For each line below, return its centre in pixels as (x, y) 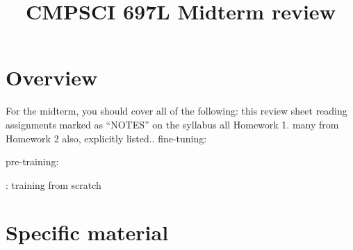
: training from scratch (54, 184)
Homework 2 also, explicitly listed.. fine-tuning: (106, 138)
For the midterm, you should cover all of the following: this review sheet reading (176, 111)
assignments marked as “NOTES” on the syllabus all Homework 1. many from (172, 124)
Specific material (87, 232)
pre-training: (32, 161)
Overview (52, 77)
